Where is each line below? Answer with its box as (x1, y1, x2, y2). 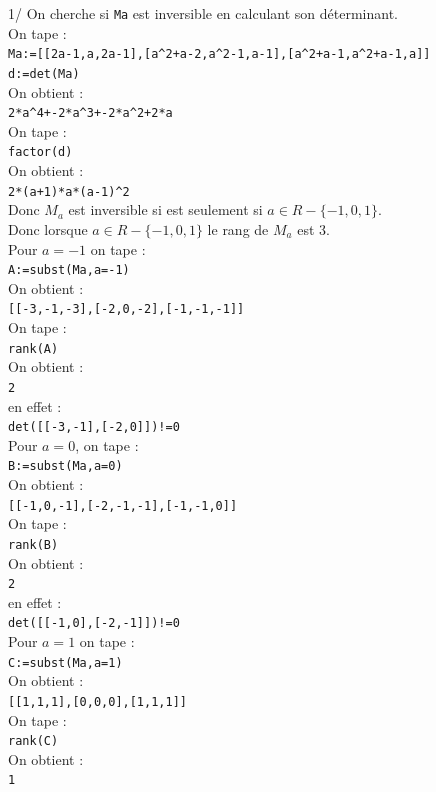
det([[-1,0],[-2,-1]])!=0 (8, 616, 180, 631)
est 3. (297, 218, 330, 239)
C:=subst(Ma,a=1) (8, 655, 123, 670)
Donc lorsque (8, 218, 88, 239)
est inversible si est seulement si (68, 199, 263, 220)
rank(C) (8, 734, 59, 749)
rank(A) (8, 341, 59, 356)
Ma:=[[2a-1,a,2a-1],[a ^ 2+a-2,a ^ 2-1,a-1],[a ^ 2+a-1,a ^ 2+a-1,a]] (8, 47, 431, 62)
